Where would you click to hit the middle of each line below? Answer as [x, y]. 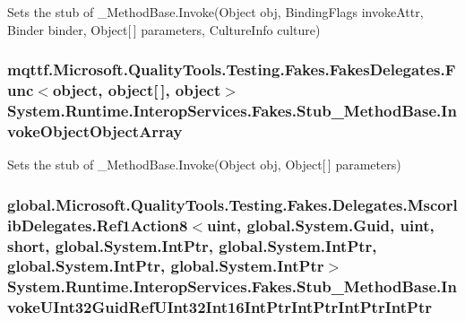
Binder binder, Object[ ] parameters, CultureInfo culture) [164, 29]
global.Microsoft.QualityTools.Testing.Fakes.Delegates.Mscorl [232, 204]
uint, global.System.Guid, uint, [321, 225]
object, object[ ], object [137, 90]
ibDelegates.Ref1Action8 [98, 225]
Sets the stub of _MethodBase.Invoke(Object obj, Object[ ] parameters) [204, 165]
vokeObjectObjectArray [95, 130]
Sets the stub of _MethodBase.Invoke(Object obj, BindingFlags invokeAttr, [215, 12]
